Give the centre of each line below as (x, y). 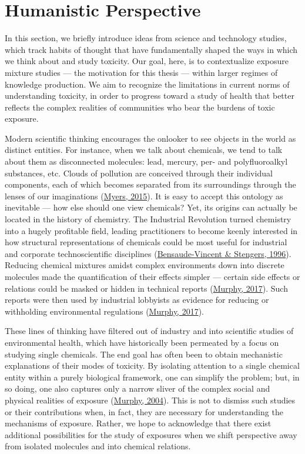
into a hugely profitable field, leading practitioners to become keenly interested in (151, 230)
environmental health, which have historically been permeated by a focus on (142, 342)
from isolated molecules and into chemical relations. (98, 446)
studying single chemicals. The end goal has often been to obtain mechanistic (144, 354)
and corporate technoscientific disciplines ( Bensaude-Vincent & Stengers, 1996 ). (148, 253)
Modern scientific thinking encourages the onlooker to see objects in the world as (150, 138)
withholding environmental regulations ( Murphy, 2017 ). (105, 311)
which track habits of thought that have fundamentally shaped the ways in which (151, 49)
